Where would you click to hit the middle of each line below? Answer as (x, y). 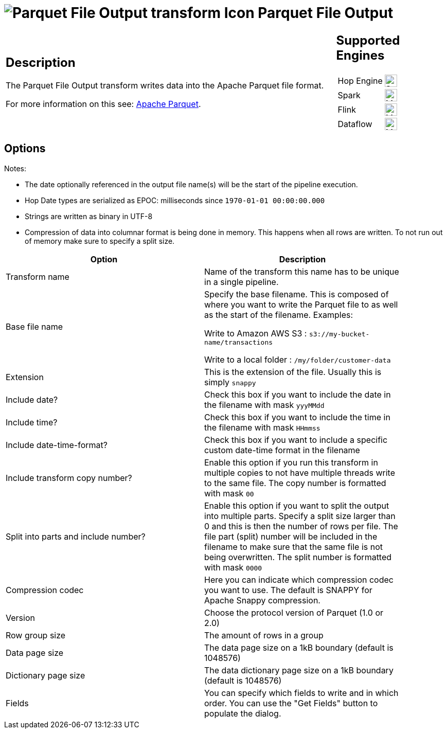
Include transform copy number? (69, 478)
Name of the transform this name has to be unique (302, 271)
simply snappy (230, 382)
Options (25, 149)
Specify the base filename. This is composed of (297, 294)
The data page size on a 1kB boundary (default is (299, 647)
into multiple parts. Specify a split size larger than (300, 516)
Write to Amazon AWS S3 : (256, 333)
